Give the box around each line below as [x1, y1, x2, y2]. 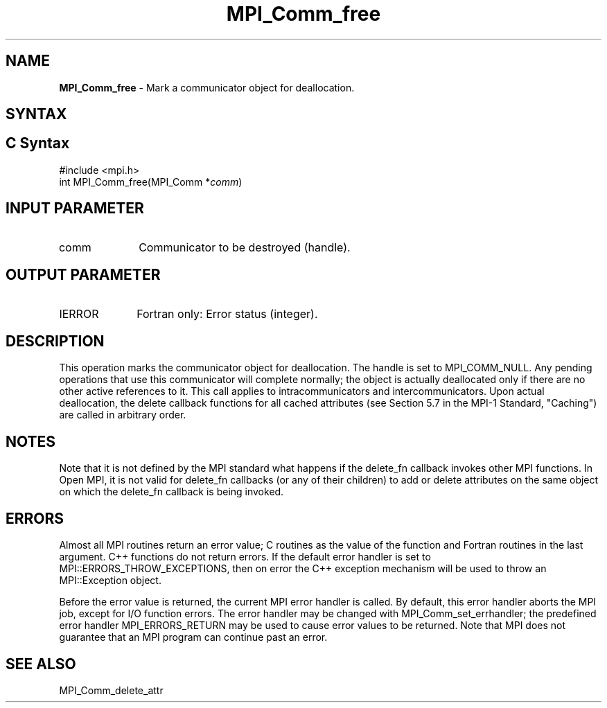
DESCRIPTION [6, 332, 105, 350]
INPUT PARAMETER [6, 200, 144, 218]
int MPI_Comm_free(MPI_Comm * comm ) [59, 175, 243, 188]
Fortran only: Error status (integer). [137, 306, 318, 321]
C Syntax [6, 134, 70, 152]
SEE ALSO [6, 655, 76, 673]
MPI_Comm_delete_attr [59, 684, 164, 696]
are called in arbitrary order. [59, 409, 186, 421]
